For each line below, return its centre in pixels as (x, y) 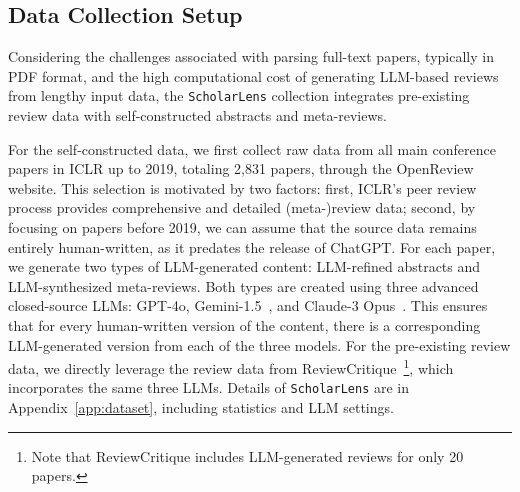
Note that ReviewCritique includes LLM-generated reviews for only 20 (247, 455)
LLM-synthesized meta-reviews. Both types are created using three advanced (243, 285)
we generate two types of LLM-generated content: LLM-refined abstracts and (244, 266)
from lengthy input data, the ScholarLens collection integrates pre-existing (239, 95)
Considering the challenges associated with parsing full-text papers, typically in (251, 56)
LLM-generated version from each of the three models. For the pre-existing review (259, 344)
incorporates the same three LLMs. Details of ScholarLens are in (209, 387)
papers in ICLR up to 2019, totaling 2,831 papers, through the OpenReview (241, 168)
